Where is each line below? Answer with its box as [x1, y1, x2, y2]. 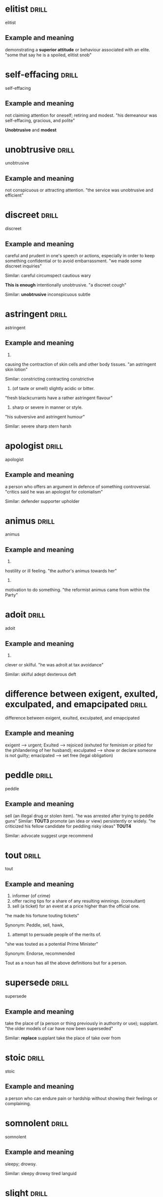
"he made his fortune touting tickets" [5, 913, 80, 919]
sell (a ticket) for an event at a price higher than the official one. [12, 903, 140, 909]
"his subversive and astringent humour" [5, 413, 85, 419]
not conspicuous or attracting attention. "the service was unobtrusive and [5, 187, 154, 193]
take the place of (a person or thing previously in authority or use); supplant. [5, 1020, 159, 1026]
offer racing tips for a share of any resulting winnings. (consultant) [12, 898, 145, 904]
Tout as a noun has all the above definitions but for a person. [5, 960, 127, 966]
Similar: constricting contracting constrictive [5, 376, 94, 382]
